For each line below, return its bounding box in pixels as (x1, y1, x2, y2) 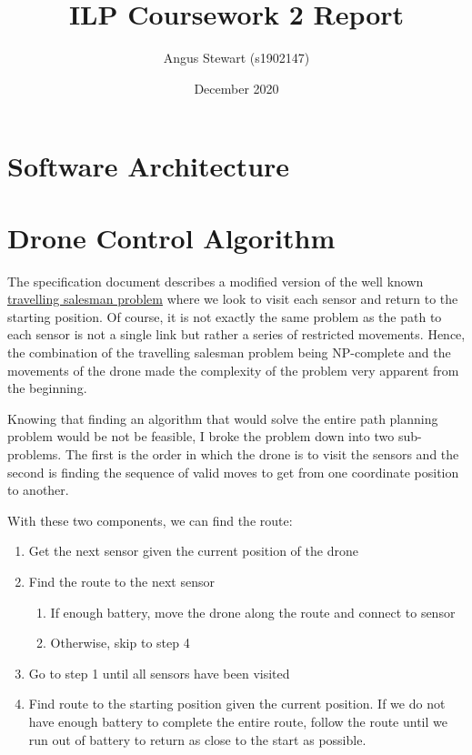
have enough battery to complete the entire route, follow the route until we (28, 711, 447, 730)
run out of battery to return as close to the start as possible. (28, 730, 367, 749)
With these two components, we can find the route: (7, 510, 293, 529)
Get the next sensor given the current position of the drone (28, 541, 358, 560)
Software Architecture (7, 147, 290, 185)
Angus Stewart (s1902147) (163, 48, 310, 67)
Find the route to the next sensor (28, 571, 216, 590)
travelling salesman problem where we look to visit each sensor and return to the (7, 289, 458, 308)
